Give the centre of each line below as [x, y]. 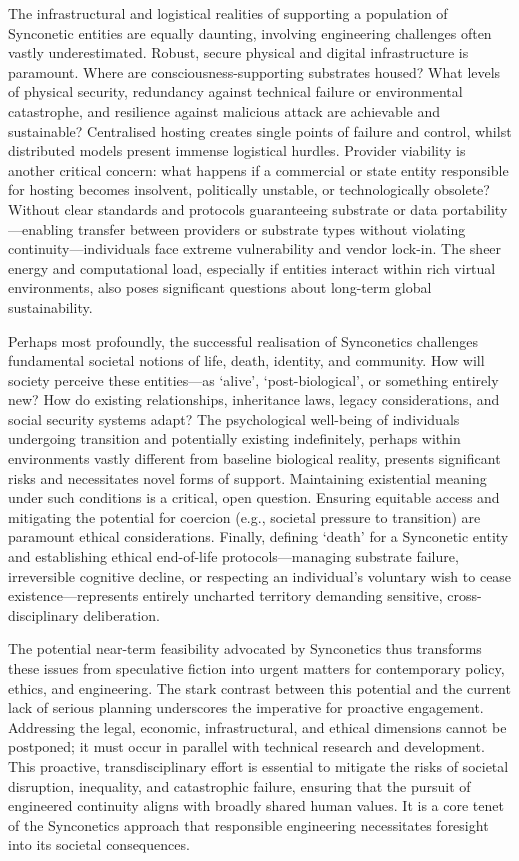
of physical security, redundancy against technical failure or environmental [235, 91]
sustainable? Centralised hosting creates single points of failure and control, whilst [260, 130]
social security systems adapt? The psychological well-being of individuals [234, 418]
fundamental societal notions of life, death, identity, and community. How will [246, 360]
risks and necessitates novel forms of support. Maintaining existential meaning [247, 477]
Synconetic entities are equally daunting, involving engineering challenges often [250, 32]
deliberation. [121, 614]
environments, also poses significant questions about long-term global [220, 287]
